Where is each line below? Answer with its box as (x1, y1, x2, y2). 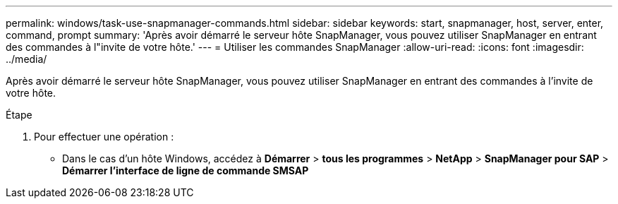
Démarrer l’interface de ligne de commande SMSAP (62, 164, 309, 176)
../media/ (6, 53, 47, 65)
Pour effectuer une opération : (34, 131, 174, 143)
